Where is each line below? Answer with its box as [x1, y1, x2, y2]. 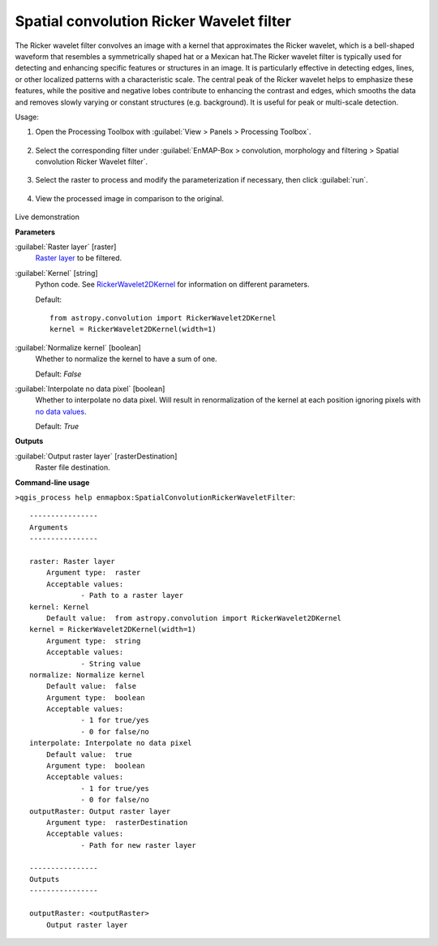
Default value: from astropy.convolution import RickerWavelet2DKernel [45, 613, 342, 622]
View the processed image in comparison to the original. [35, 193, 225, 203]
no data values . [35, 406, 87, 416]
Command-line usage [15, 477, 90, 487]
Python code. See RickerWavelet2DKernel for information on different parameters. [35, 280, 310, 290]
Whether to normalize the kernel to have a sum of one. [35, 354, 218, 364]
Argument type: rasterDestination [45, 818, 188, 827]
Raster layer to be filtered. [35, 253, 122, 263]
